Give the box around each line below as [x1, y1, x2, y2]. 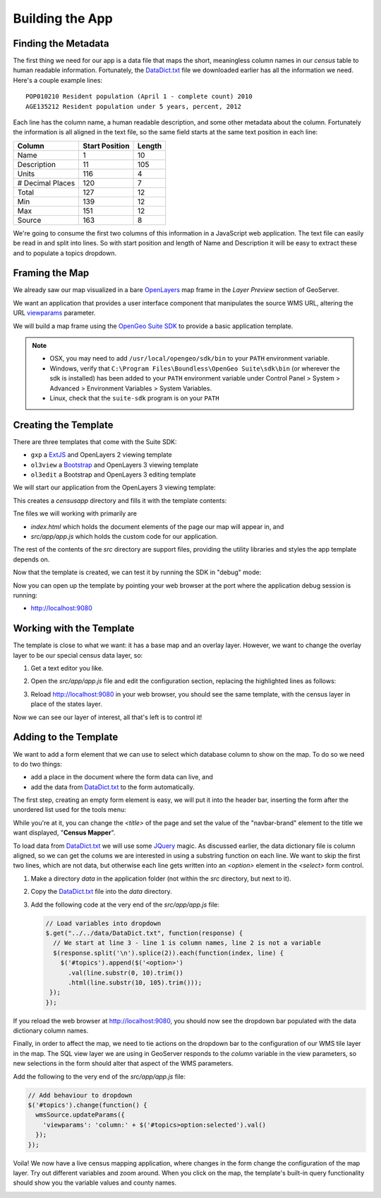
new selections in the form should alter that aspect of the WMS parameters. [13, 1059, 234, 1068]
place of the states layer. [30, 700, 102, 709]
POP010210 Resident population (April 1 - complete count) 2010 [25, 93, 253, 100]
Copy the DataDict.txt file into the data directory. [30, 888, 172, 896]
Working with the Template [13, 622, 135, 634]
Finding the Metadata [13, 37, 109, 50]
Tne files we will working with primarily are [13, 509, 138, 518]
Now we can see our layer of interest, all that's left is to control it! [13, 713, 202, 721]
